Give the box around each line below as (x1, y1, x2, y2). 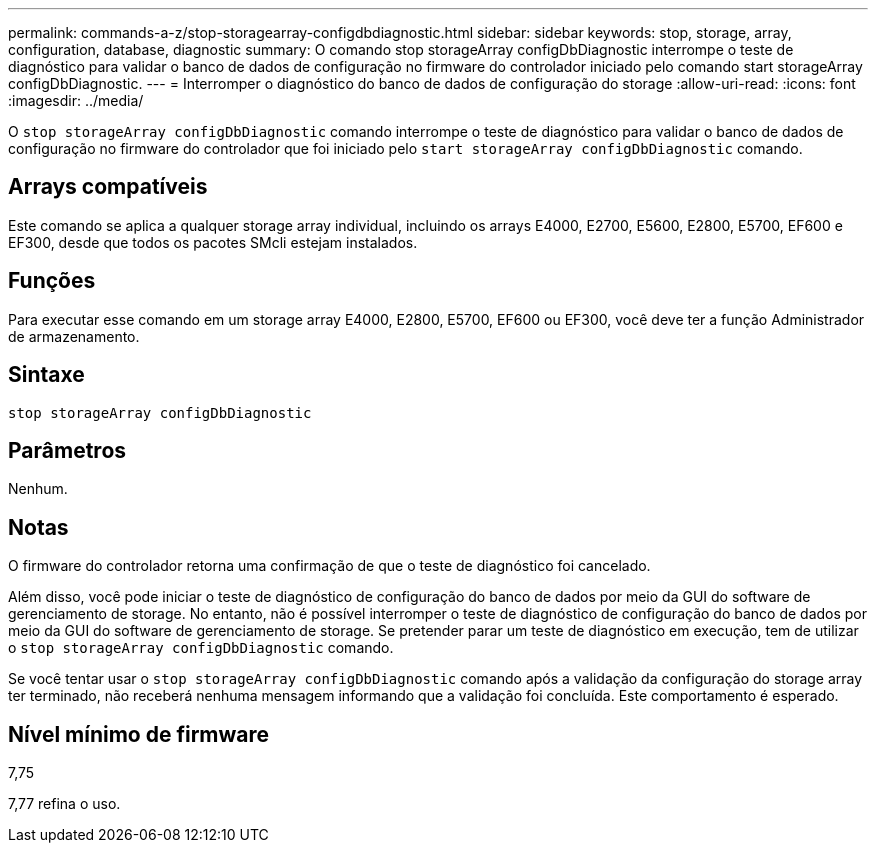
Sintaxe (8, 362, 85, 388)
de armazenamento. (8, 327, 140, 345)
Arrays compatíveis (8, 174, 208, 200)
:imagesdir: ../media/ (8, 92, 144, 109)
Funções (8, 268, 96, 294)
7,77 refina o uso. (8, 795, 121, 813)
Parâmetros (8, 437, 127, 463)
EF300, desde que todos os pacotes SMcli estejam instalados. (8, 233, 418, 251)
